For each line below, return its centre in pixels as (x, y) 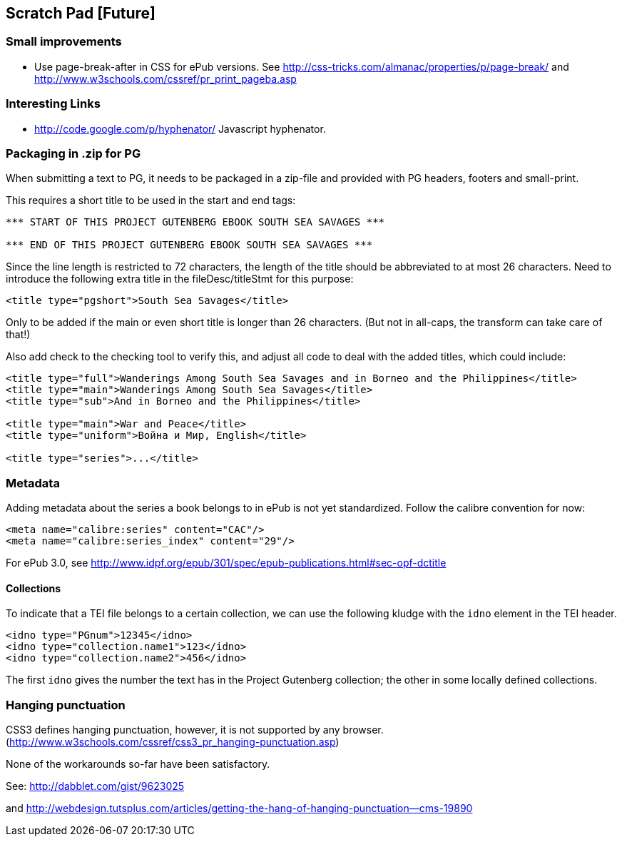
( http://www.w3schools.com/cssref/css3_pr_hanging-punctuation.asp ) (173, 742)
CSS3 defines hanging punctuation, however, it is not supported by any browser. (195, 730)
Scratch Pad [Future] (81, 13)
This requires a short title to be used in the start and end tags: (151, 201)
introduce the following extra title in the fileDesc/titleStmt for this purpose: (180, 279)
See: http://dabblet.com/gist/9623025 (95, 786)
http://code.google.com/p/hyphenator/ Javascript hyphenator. (180, 128)
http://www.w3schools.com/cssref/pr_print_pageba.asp (165, 78)
